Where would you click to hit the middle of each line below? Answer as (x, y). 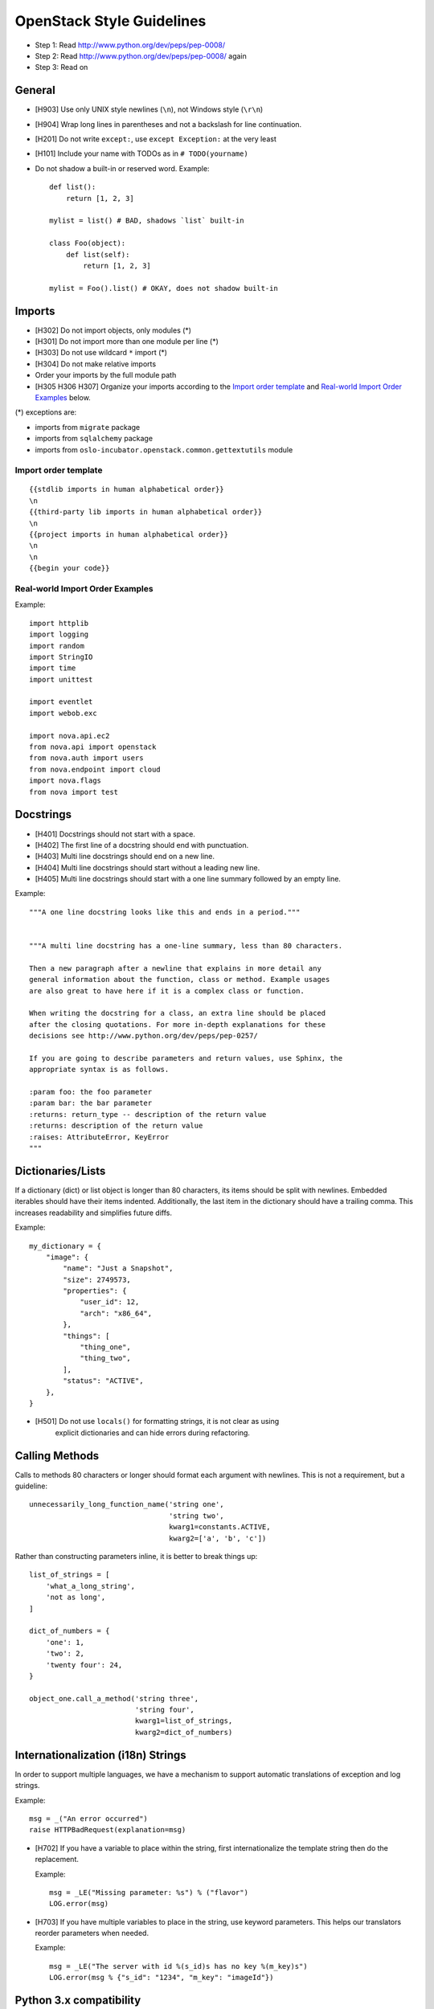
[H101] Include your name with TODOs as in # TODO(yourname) (141, 153)
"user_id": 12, (110, 1302)
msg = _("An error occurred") (89, 1819)
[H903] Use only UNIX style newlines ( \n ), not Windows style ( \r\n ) (149, 109)
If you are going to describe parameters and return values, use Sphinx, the (186, 1058)
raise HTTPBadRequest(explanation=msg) (108, 1830)
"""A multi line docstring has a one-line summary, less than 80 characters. (186, 946)
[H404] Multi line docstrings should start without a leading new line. (147, 867)
